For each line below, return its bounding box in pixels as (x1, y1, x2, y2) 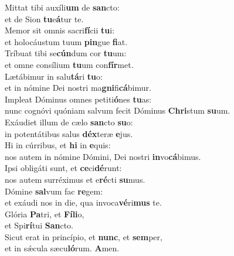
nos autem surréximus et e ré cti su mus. (5, 173, 145, 185)
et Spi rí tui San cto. (5, 219, 73, 231)
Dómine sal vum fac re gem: (5, 185, 103, 197)
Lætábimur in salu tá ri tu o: (5, 70, 103, 82)
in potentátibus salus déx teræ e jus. (5, 127, 133, 139)
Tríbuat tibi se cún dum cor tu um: (5, 47, 127, 59)
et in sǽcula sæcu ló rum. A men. (5, 242, 120, 254)
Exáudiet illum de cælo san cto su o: (5, 115, 133, 128)
